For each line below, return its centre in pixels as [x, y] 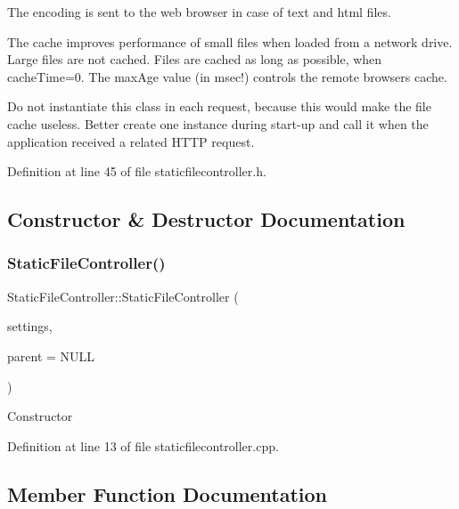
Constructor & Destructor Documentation [206, 219]
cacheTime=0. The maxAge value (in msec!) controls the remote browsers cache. [227, 76]
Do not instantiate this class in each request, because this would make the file [219, 106]
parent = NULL [51, 355]
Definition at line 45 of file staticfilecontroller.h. [137, 171]
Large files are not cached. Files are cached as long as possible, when [195, 59]
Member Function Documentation [168, 493]
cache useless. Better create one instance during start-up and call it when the [218, 123]
